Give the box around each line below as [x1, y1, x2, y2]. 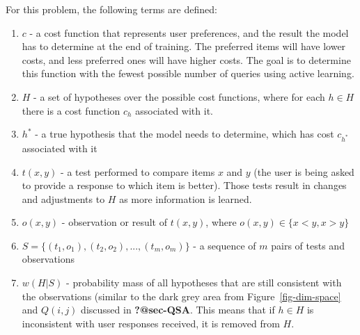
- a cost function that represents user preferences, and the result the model [29, 25, 349, 40]
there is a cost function [22, 103, 120, 117]
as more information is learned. [119, 191, 252, 206]
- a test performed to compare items [61, 164, 215, 179]
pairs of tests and [271, 238, 345, 252]
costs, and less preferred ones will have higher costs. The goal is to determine [22, 52, 351, 67]
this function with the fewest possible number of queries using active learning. [22, 66, 354, 81]
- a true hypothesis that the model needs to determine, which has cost [35, 126, 334, 141]
